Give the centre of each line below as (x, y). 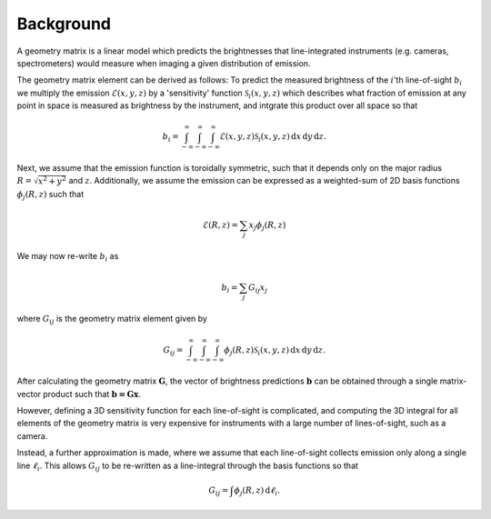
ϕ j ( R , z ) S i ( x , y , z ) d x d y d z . (275, 351)
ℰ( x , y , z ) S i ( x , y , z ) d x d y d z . (273, 138)
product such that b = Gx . (91, 394)
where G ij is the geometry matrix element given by (112, 320)
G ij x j (258, 288)
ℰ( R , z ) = (221, 225)
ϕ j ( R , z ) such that (50, 195)
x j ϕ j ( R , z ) (267, 225)
